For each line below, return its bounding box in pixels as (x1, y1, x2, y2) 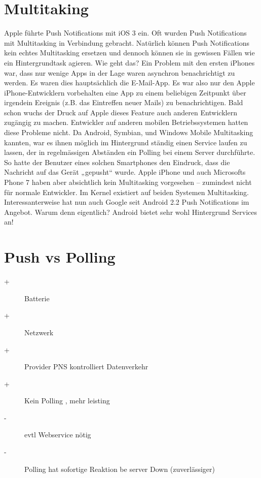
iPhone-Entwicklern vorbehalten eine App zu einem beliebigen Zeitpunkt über (4, 87, 246, 98)
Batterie (24, 293, 50, 303)
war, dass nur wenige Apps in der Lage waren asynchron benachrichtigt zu (4, 67, 235, 78)
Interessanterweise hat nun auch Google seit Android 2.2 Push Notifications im (4, 197, 249, 207)
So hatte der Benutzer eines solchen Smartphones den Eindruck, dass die (4, 156, 230, 167)
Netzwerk (24, 327, 54, 337)
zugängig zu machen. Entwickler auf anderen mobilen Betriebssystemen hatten (4, 117, 248, 128)
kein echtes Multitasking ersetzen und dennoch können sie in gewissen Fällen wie (4, 47, 255, 58)
